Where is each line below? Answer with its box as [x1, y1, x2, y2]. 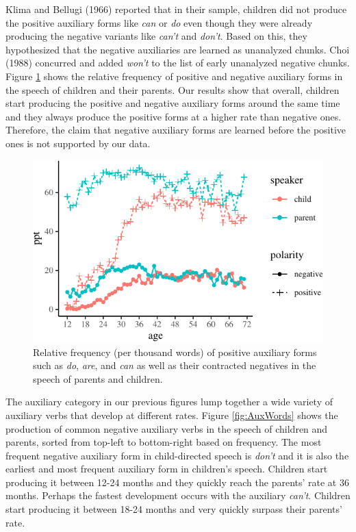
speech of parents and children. [33, 371, 163, 385]
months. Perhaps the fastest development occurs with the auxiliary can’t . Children [5, 488, 351, 503]
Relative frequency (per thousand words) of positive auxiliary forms [33, 344, 317, 359]
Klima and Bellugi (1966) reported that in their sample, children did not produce [5, 2, 347, 16]
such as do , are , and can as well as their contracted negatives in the [33, 358, 316, 372]
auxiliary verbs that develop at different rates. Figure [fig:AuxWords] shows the [5, 407, 338, 422]
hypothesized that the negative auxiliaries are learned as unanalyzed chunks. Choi [5, 42, 350, 56]
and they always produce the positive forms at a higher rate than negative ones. [5, 109, 342, 123]
